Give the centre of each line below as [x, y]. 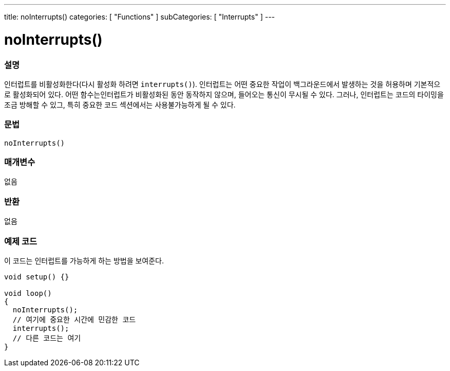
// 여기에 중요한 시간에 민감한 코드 [74, 319]
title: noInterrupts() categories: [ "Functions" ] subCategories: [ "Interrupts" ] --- [140, 17]
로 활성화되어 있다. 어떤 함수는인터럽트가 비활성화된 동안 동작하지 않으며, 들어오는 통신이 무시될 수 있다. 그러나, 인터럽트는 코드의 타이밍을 [224, 94]
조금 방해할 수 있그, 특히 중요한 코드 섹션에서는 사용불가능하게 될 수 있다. [120, 104]
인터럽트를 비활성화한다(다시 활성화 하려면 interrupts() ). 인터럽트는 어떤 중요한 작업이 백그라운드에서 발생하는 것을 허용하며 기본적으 [222, 84]
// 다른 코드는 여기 [47, 338]
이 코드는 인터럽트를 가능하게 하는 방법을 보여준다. [84, 260]
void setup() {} [37, 277]
